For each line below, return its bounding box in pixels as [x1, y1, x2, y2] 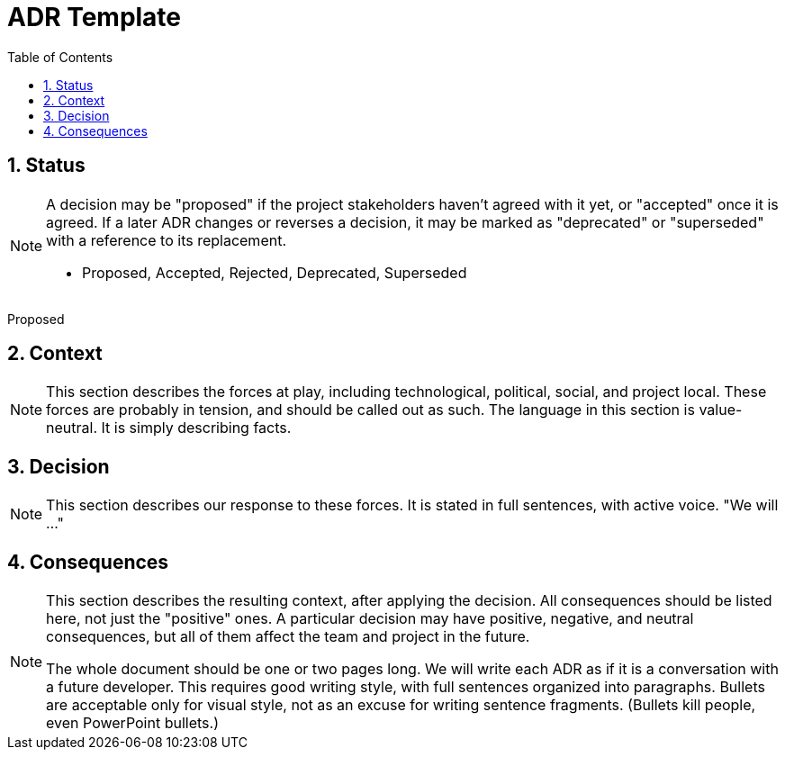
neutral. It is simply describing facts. [46, 419, 292, 437]
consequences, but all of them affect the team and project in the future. [46, 627, 530, 646]
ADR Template [7, 2, 182, 32]
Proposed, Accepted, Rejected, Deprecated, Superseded [82, 263, 467, 282]
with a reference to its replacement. [46, 230, 287, 249]
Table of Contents [7, 49, 113, 65]
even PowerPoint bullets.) [46, 714, 219, 733]
